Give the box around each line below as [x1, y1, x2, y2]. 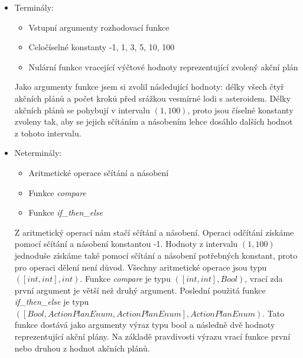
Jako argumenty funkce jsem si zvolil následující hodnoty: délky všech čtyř [14, 80, 284, 93]
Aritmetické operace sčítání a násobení [28, 166, 169, 178]
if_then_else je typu [14, 295, 89, 308]
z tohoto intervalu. [14, 126, 82, 139]
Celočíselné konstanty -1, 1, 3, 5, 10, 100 [28, 41, 175, 53]
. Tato [262, 307, 285, 319]
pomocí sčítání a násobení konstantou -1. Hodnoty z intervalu [14, 237, 238, 250]
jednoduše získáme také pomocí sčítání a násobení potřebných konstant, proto [14, 249, 298, 261]
